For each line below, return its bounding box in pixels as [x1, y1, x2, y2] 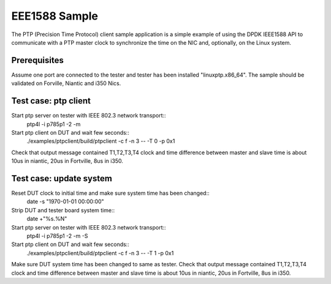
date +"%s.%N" [26, 215, 67, 223]
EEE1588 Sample [11, 9, 98, 23]
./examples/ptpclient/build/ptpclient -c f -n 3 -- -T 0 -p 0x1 [26, 138, 175, 145]
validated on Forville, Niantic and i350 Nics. [11, 80, 121, 87]
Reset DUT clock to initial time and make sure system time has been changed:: [11, 190, 210, 196]
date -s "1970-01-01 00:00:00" [26, 198, 104, 205]
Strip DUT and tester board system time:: [11, 206, 115, 214]
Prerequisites [11, 55, 64, 65]
